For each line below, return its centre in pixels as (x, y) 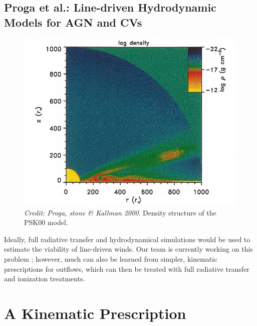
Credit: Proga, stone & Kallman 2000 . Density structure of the (120, 212)
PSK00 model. (46, 222)
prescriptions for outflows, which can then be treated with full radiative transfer (127, 268)
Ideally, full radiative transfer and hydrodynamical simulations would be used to (127, 239)
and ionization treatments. (45, 279)
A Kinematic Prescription (95, 313)
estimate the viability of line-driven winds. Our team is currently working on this (128, 249)
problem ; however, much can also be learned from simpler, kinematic (111, 259)
